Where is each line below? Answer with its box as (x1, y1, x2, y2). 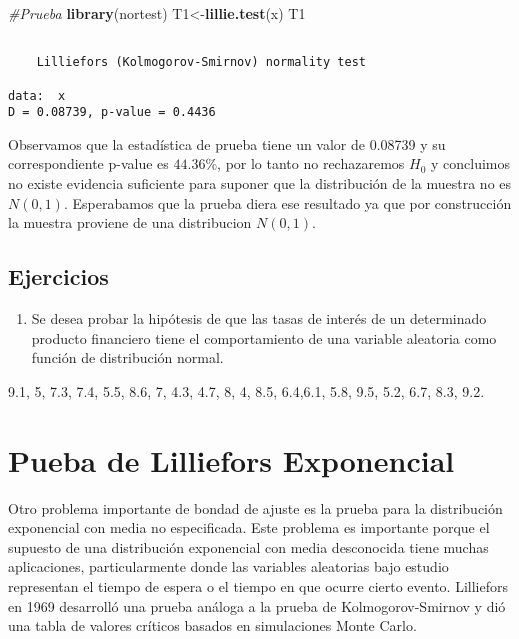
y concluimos (430, 153, 510, 174)
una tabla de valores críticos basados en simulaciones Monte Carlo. (8, 615, 417, 636)
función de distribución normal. (31, 347, 224, 368)
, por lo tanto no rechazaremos (217, 153, 405, 174)
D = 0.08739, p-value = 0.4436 (8, 105, 216, 120)
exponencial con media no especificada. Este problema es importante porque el (8, 517, 490, 538)
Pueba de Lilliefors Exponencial (8, 439, 455, 480)
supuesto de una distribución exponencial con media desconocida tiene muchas (8, 536, 489, 557)
